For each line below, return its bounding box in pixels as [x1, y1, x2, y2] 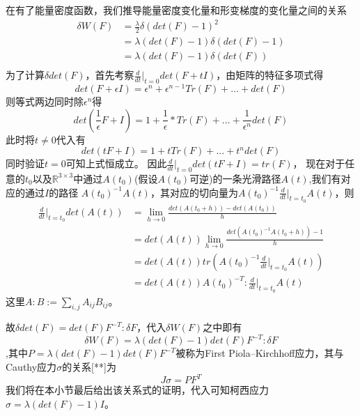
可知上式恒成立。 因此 [65, 156, 167, 171]
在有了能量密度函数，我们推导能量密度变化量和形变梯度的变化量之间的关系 [6, 3, 347, 17]
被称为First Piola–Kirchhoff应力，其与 [175, 346, 344, 360]
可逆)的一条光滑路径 [189, 171, 281, 185]
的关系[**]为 [62, 360, 116, 374]
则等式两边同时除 [6, 93, 84, 108]
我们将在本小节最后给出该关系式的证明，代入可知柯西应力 [6, 383, 269, 397]
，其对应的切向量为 [150, 185, 238, 199]
